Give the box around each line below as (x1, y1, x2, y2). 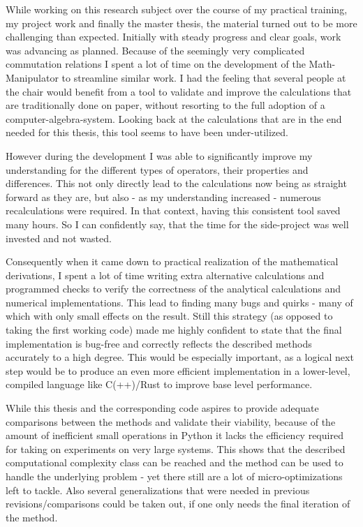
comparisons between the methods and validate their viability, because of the (6, 414, 336, 429)
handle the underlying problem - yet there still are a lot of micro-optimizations (6, 469, 343, 483)
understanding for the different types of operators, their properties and (6, 162, 309, 177)
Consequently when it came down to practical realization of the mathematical (6, 254, 339, 269)
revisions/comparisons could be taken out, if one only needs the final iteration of (6, 496, 350, 511)
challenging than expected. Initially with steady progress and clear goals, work (6, 29, 341, 44)
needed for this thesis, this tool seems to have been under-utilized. (6, 125, 288, 140)
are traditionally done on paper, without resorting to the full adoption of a (6, 98, 325, 112)
